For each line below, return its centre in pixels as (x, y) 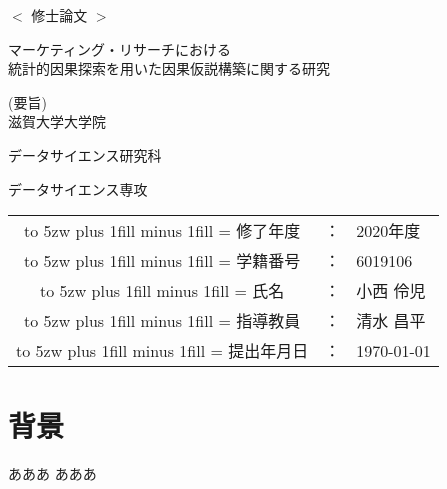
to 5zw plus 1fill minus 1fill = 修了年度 (162, 231)
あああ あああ (52, 473)
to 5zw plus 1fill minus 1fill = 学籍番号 (162, 261)
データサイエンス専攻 (78, 188)
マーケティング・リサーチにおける (119, 48)
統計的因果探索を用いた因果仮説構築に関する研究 (169, 68)
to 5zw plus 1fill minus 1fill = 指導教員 (162, 321)
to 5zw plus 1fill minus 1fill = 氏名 (162, 291)
